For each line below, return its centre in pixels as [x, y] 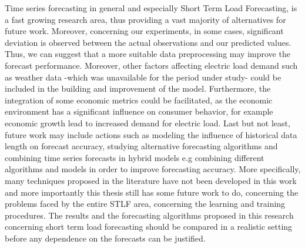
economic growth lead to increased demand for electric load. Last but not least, [148, 123]
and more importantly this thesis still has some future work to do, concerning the [152, 192]
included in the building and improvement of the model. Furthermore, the [138, 88]
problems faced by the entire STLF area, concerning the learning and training [145, 204]
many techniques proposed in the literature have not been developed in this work [151, 180]
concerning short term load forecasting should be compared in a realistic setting [149, 227]
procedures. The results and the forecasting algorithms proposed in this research [149, 215]
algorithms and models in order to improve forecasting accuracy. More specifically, [153, 169]
